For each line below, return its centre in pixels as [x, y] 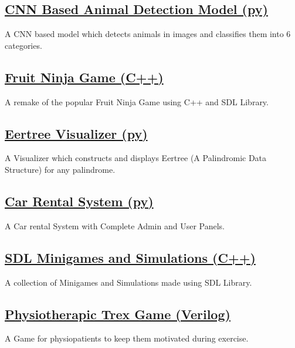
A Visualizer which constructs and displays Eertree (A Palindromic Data [136, 158]
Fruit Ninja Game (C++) [84, 77]
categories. [23, 45]
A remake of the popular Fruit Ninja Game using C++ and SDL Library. [137, 101]
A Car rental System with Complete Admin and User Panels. [115, 225]
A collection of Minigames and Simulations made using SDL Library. [128, 282]
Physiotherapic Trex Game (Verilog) [118, 314]
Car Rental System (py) [79, 201]
